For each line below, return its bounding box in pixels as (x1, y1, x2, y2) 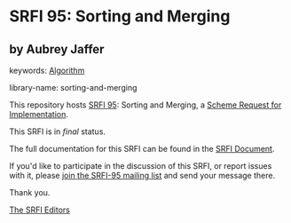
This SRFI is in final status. (9, 126, 106, 137)
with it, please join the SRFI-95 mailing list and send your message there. (9, 171, 276, 180)
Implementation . (9, 109, 69, 119)
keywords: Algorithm (9, 65, 85, 76)
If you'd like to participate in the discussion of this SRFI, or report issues (9, 161, 272, 171)
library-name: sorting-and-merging (9, 83, 138, 92)
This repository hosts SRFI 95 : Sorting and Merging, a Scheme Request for (9, 100, 282, 110)
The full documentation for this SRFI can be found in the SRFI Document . (9, 144, 275, 154)
